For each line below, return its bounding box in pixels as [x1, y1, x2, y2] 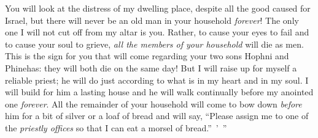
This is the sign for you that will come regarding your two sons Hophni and [5, 49, 289, 62]
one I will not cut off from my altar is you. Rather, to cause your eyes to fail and [5, 26, 309, 38]
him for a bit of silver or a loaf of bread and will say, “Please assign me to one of [5, 109, 309, 122]
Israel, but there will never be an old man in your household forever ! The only [5, 13, 299, 26]
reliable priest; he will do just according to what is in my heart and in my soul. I [5, 73, 309, 86]
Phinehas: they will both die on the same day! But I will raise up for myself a [5, 61, 297, 74]
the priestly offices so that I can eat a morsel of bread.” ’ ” [5, 121, 227, 134]
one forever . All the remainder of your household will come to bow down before [5, 97, 302, 110]
